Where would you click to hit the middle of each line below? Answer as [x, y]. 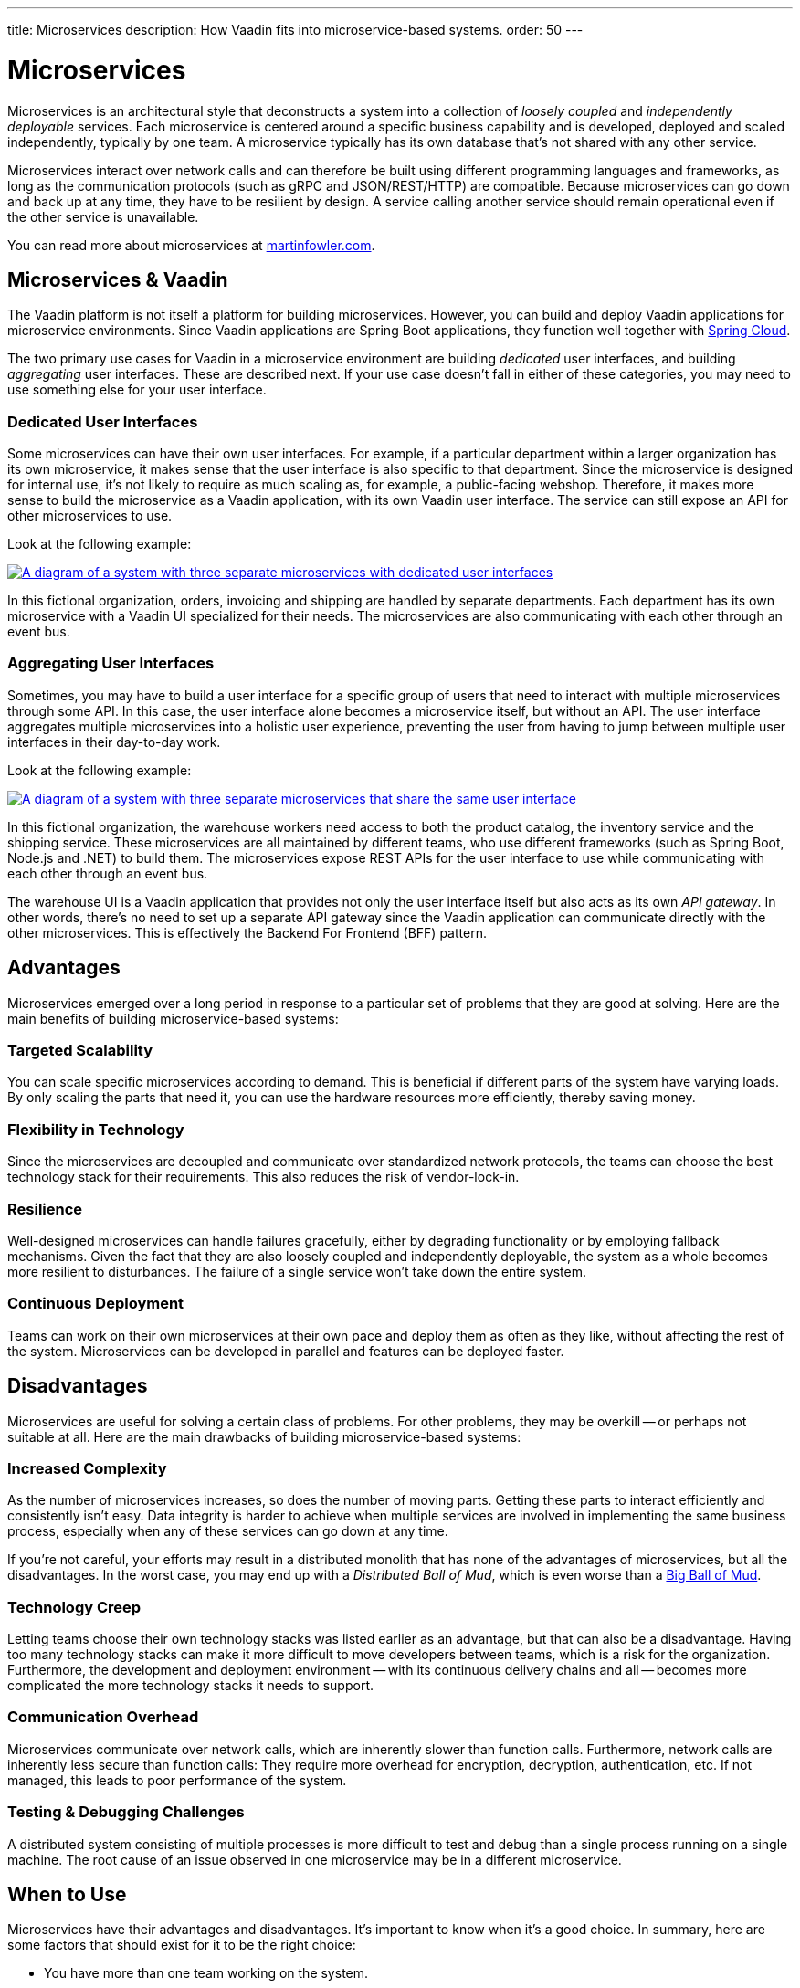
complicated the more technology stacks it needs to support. [190, 1686]
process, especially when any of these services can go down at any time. [228, 1531]
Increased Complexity [87, 1468]
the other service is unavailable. [103, 216]
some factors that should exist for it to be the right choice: [182, 1945]
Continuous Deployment [96, 1304]
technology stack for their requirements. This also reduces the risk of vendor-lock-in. [263, 1177]
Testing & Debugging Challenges [126, 1812]
